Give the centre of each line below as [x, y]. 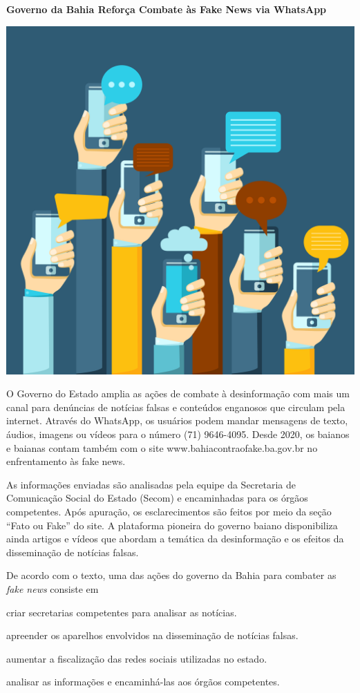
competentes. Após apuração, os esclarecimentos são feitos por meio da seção [169, 511]
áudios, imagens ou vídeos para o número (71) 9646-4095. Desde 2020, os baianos [178, 434]
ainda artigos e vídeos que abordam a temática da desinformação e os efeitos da [175, 539]
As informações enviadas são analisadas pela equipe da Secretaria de [151, 484]
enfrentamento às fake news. [66, 461]
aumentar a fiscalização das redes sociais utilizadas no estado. [137, 658]
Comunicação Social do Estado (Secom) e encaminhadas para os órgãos [157, 498]
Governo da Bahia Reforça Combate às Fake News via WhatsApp [167, 9]
